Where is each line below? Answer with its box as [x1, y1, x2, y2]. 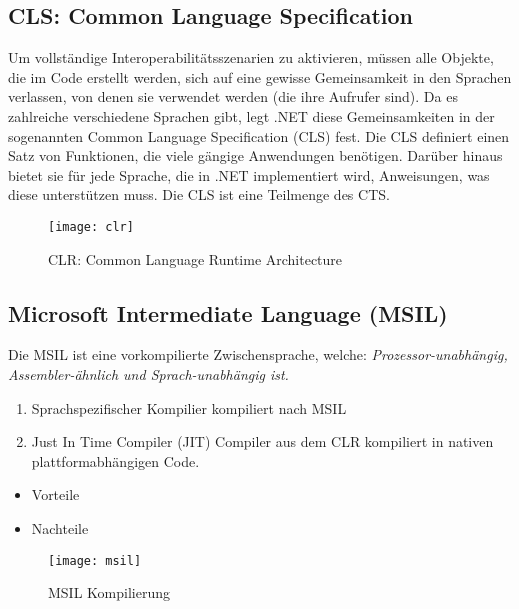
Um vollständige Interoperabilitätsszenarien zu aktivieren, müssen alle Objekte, [8, 47, 494, 68]
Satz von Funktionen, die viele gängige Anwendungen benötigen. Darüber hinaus [8, 145, 503, 166]
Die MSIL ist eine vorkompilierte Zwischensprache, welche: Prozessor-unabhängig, [8, 344, 508, 365]
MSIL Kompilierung [48, 582, 170, 603]
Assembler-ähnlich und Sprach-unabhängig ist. [8, 364, 289, 384]
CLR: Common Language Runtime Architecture [48, 248, 343, 269]
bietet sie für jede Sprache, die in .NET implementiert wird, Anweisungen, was [8, 164, 490, 185]
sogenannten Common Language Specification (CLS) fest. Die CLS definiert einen [8, 125, 510, 146]
